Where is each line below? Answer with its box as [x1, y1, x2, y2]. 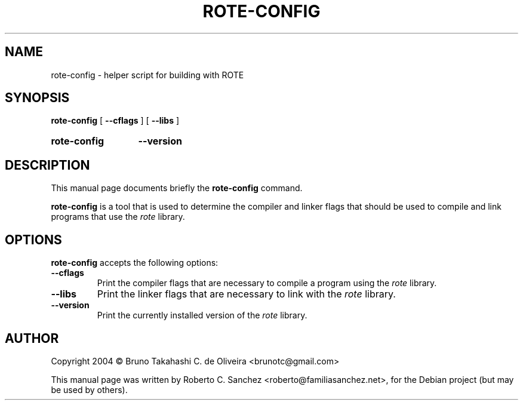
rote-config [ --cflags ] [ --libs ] [51, 115, 180, 126]
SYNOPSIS [5, 90, 70, 106]
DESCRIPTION [5, 157, 90, 173]
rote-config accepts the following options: [51, 257, 219, 268]
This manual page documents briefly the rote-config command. [51, 183, 303, 194]
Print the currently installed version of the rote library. [97, 310, 307, 321]
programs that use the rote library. [51, 211, 185, 222]
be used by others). [51, 384, 128, 395]
